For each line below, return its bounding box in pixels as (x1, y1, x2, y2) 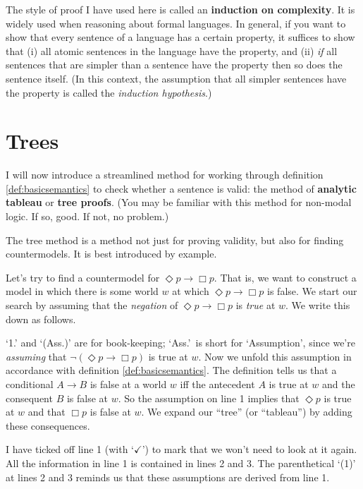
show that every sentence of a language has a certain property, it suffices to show (6, 30, 355, 44)
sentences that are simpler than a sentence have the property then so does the (6, 57, 343, 72)
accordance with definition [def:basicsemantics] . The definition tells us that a (6, 363, 337, 378)
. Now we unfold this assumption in (198, 349, 352, 363)
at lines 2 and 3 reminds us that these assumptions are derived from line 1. (6, 469, 330, 484)
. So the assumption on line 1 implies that (118, 390, 300, 405)
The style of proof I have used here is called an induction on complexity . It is (6, 2, 355, 16)
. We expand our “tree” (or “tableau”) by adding (141, 404, 352, 419)
